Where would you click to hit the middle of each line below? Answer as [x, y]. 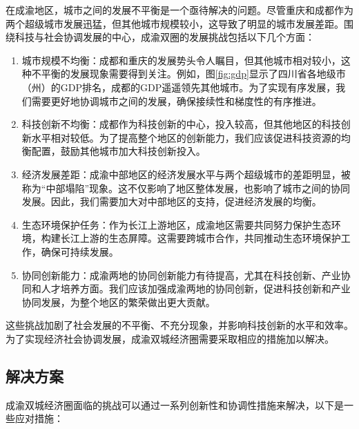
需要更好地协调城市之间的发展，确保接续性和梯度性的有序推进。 [176, 101]
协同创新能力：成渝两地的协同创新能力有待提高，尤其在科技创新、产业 [181, 275]
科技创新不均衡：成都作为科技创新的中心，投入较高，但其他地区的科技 [181, 124]
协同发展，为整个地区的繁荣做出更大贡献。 [118, 302]
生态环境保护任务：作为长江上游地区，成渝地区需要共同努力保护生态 [176, 224]
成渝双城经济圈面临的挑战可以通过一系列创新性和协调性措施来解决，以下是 [175, 404]
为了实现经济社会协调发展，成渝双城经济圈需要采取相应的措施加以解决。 [170, 338]
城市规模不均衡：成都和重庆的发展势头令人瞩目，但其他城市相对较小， [181, 60]
